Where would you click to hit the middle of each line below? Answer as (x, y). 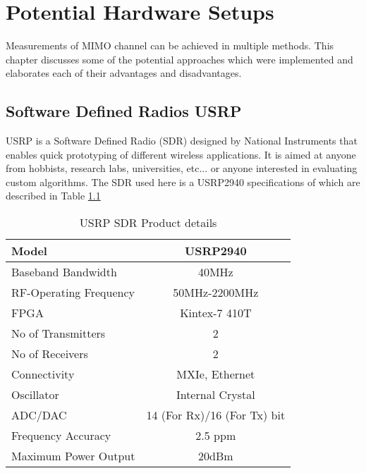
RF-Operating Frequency (73, 293)
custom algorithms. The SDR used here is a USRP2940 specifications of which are (183, 182)
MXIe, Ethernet (216, 374)
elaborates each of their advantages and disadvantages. (124, 73)
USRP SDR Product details (148, 223)
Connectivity (43, 374)
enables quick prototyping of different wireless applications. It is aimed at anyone (181, 154)
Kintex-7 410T (216, 313)
